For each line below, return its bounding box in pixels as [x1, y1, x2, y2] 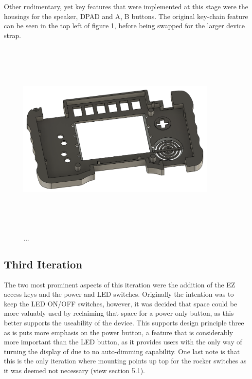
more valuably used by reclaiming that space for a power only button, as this [4, 308, 234, 318]
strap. [4, 30, 21, 40]
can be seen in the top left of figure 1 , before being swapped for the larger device [4, 20, 245, 31]
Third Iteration [4, 256, 83, 271]
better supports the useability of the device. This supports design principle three [4, 318, 244, 328]
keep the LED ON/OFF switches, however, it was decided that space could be [4, 298, 237, 308]
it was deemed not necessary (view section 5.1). [4, 365, 145, 376]
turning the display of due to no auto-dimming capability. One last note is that [4, 346, 240, 356]
